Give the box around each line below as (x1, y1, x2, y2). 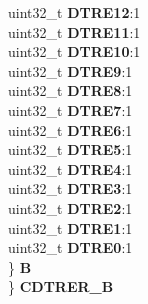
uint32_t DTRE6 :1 (8, 119, 133, 140)
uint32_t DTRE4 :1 (8, 158, 133, 179)
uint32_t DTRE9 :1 (8, 60, 133, 81)
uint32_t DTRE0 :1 (8, 237, 133, 258)
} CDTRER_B (8, 276, 114, 297)
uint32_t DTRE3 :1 (8, 178, 133, 199)
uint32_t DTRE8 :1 (8, 80, 133, 101)
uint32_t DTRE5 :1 (8, 139, 133, 160)
